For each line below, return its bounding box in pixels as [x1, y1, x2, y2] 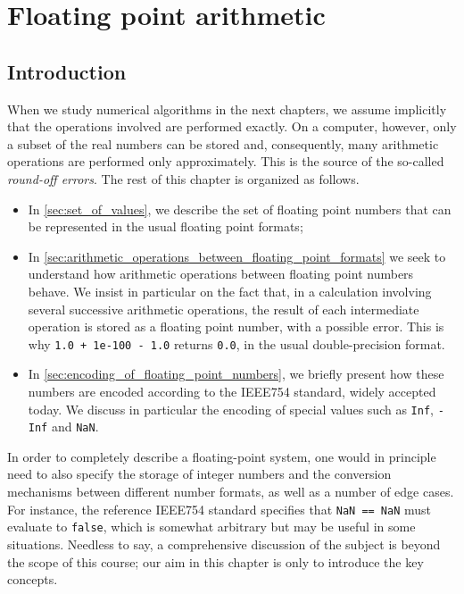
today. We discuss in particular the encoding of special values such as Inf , [28, 399, 434, 418]
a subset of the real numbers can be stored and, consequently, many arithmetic [7, 134, 439, 153]
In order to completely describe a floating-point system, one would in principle [7, 447, 436, 465]
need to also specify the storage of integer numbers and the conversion [7, 464, 392, 483]
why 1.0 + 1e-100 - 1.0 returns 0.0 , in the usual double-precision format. [28, 334, 445, 353]
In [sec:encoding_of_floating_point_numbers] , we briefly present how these [28, 364, 444, 383]
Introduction [7, 57, 127, 85]
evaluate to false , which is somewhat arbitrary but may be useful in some [7, 517, 416, 536]
